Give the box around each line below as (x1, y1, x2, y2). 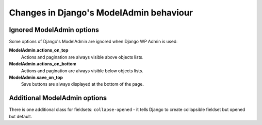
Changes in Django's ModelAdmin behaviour (9, 7, 193, 18)
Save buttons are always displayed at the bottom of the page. (21, 81, 144, 87)
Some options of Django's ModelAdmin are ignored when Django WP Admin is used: (9, 39, 178, 45)
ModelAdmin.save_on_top (9, 75, 63, 80)
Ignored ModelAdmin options (9, 26, 99, 34)
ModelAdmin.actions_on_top (9, 47, 68, 53)
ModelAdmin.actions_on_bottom (9, 61, 77, 67)
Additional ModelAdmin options (9, 94, 107, 102)
